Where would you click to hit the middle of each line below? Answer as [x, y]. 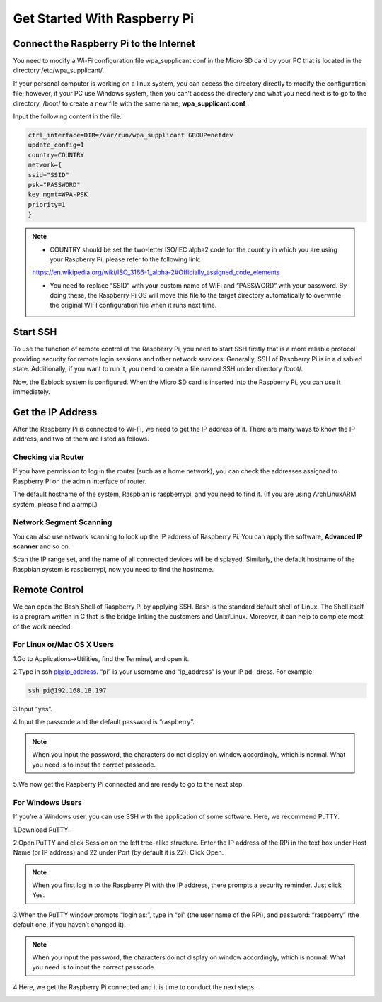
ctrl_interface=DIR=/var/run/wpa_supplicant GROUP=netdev [131, 135]
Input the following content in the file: [67, 116]
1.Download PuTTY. [41, 830]
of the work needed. [43, 626]
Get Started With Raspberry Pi [104, 18]
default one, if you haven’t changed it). [70, 925]
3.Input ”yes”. [33, 709]
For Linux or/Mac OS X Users [64, 645]
